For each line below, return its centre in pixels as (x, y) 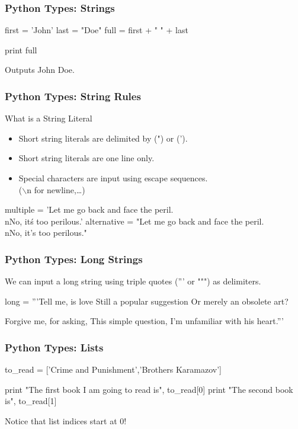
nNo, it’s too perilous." (46, 233)
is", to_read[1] (31, 401)
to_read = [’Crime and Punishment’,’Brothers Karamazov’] (113, 369)
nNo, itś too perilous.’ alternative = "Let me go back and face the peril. (134, 221)
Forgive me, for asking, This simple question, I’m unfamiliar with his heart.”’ (144, 321)
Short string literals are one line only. (86, 158)
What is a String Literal (49, 118)
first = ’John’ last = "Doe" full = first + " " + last (97, 30)
